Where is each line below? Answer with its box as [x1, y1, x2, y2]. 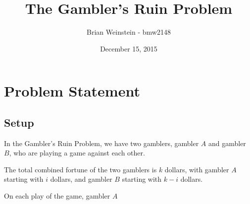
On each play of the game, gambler [4, 191, 110, 201]
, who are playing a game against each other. [9, 148, 145, 158]
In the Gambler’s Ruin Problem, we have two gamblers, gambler [4, 138, 199, 148]
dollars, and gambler [50, 174, 112, 184]
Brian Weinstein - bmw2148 [87, 27, 171, 37]
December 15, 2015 [100, 43, 157, 53]
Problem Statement [4, 81, 140, 101]
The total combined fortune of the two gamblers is [4, 164, 157, 174]
